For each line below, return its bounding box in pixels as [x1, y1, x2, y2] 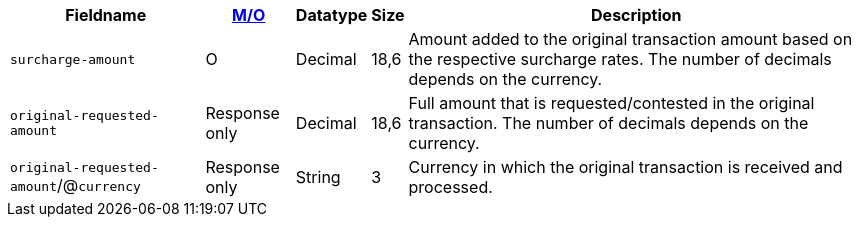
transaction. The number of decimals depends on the [408, 113, 809, 133]
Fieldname [65, 5, 147, 25]
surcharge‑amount [10, 51, 136, 67]
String [295, 167, 341, 187]
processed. [408, 177, 493, 197]
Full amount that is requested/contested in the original [408, 93, 815, 113]
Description [591, 5, 682, 25]
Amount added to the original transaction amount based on [408, 29, 853, 49]
